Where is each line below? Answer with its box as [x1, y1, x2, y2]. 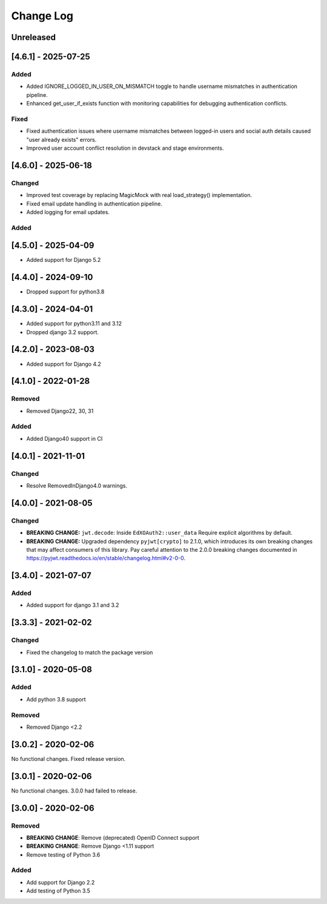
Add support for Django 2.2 [26, 879, 95, 886]
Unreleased [11, 32, 56, 42]
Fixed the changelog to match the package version [26, 649, 153, 656]
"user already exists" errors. [26, 136, 97, 143]
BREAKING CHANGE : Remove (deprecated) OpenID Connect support [26, 834, 200, 841]
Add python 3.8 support [26, 695, 86, 703]
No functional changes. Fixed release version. [11, 755, 126, 762]
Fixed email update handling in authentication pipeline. [26, 200, 163, 207]
